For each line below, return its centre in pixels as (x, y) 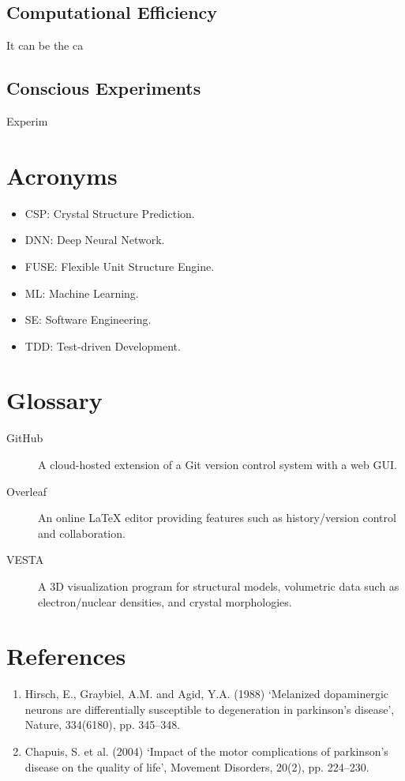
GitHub (25, 438)
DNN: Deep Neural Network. (95, 240)
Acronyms (62, 175)
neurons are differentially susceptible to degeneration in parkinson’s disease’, (210, 709)
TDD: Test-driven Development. (103, 345)
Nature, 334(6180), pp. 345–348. (103, 725)
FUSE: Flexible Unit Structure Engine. (120, 266)
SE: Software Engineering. (88, 319)
